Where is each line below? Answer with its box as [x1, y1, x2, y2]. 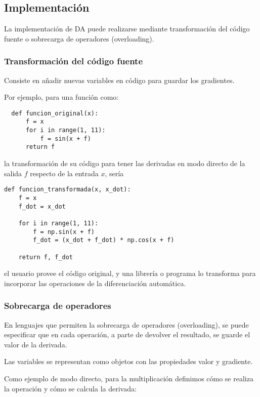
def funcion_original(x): [11, 109, 99, 117]
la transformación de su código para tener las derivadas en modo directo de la [4, 158, 245, 169]
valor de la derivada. [4, 339, 67, 349]
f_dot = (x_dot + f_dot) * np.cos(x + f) [33, 236, 175, 244]
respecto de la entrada [30, 168, 99, 178]
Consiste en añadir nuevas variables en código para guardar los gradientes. [4, 74, 235, 85]
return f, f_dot [18, 253, 73, 261]
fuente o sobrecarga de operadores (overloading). [4, 33, 154, 44]
